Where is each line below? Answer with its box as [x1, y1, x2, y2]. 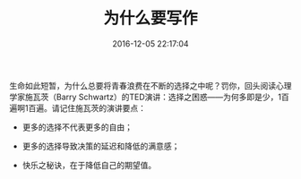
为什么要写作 [102, 8, 198, 29]
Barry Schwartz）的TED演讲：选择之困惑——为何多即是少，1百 [56, 91, 289, 102]
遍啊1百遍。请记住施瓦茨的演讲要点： [9, 102, 146, 113]
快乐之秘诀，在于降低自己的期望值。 [21, 159, 157, 170]
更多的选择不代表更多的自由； [21, 122, 133, 132]
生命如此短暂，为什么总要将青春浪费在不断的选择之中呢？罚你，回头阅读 [9, 80, 276, 90]
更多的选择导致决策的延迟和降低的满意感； [21, 141, 180, 151]
